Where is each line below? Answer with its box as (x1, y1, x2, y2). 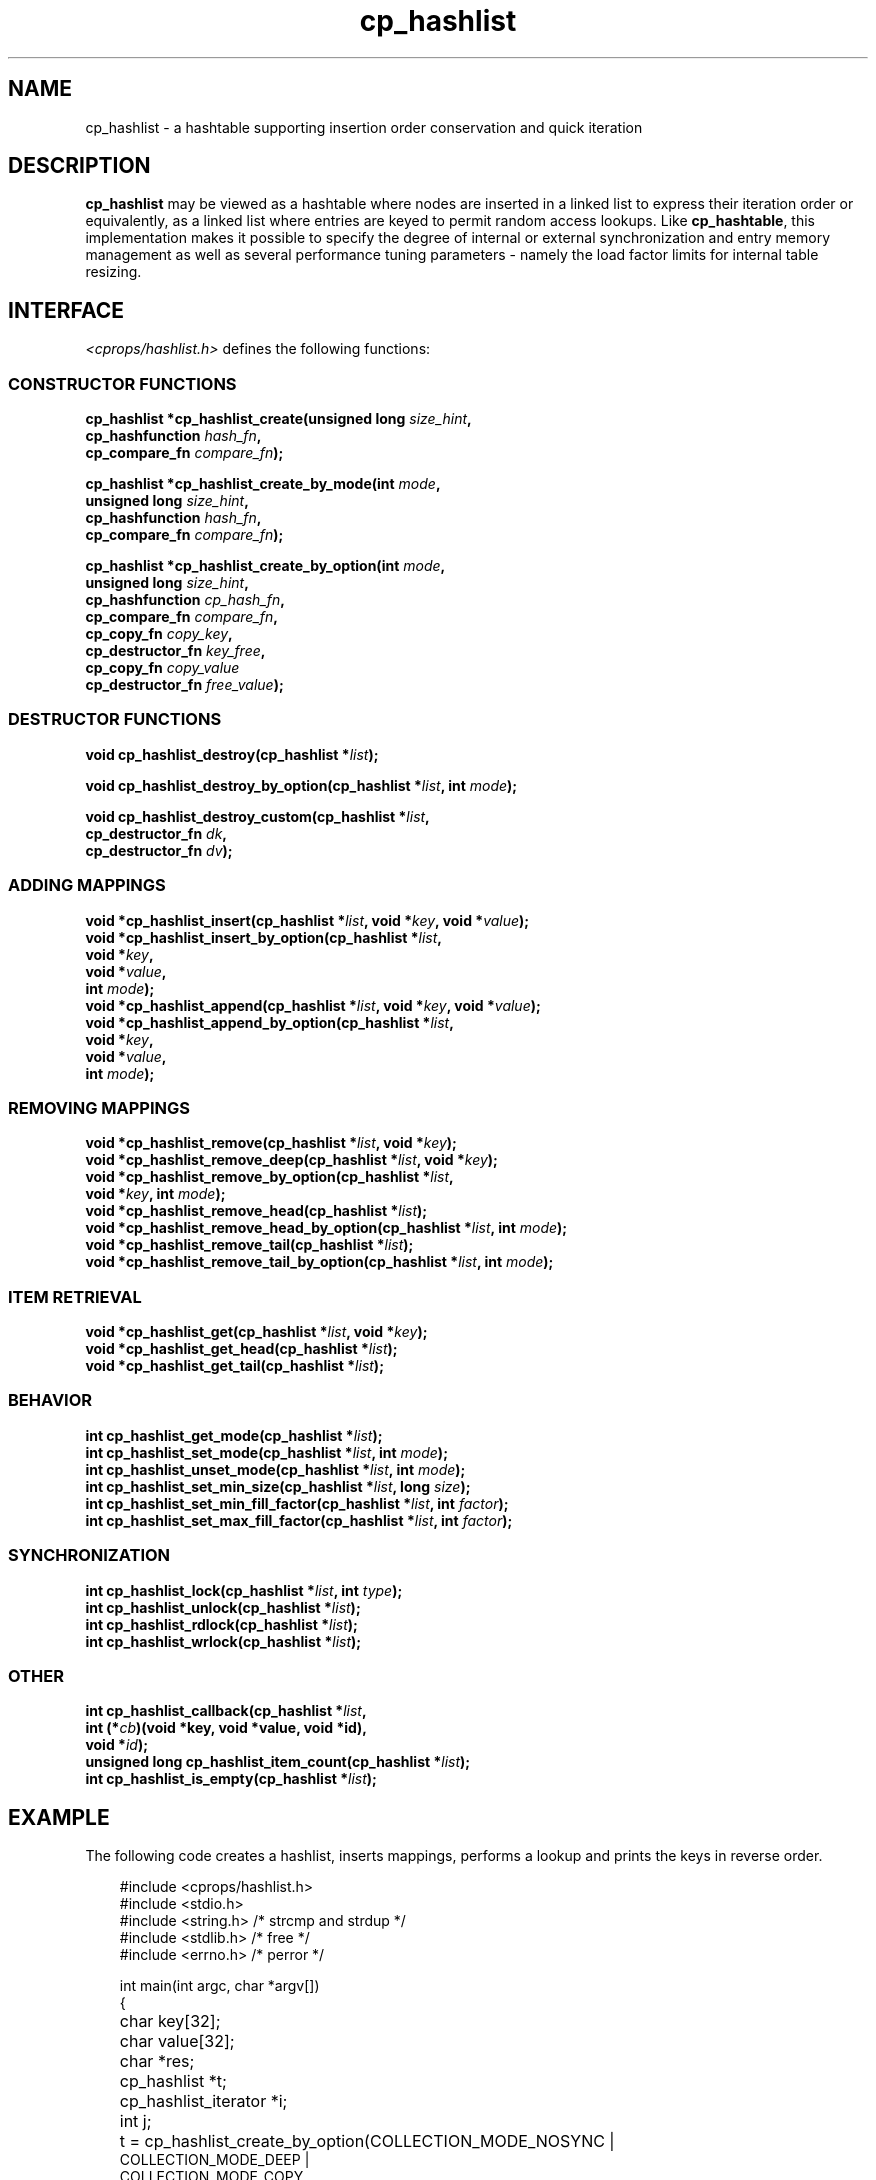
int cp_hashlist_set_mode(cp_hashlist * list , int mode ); (85, 1443, 448, 1461)
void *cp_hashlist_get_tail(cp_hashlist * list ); (85, 1357, 384, 1375)
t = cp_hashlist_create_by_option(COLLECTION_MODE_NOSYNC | (119, 2131, 615, 2152)
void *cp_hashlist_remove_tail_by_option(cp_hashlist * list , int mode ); (85, 1253, 554, 1271)
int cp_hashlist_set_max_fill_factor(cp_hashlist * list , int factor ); (85, 1511, 513, 1529)
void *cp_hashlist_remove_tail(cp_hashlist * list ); (85, 1236, 414, 1254)
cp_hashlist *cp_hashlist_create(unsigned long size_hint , (85, 410, 472, 428)
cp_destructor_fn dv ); (85, 841, 233, 859)
